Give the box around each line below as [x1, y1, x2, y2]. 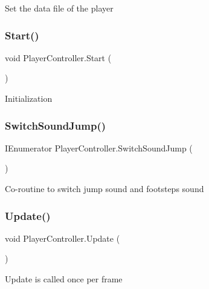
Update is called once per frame [5, 273, 123, 285]
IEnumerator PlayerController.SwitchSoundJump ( [5, 141, 193, 154]
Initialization [5, 92, 53, 104]
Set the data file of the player [5, 2, 114, 14]
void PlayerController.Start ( [5, 51, 112, 64]
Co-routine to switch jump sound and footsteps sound [5, 182, 204, 194]
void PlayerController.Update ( [5, 231, 120, 244]
